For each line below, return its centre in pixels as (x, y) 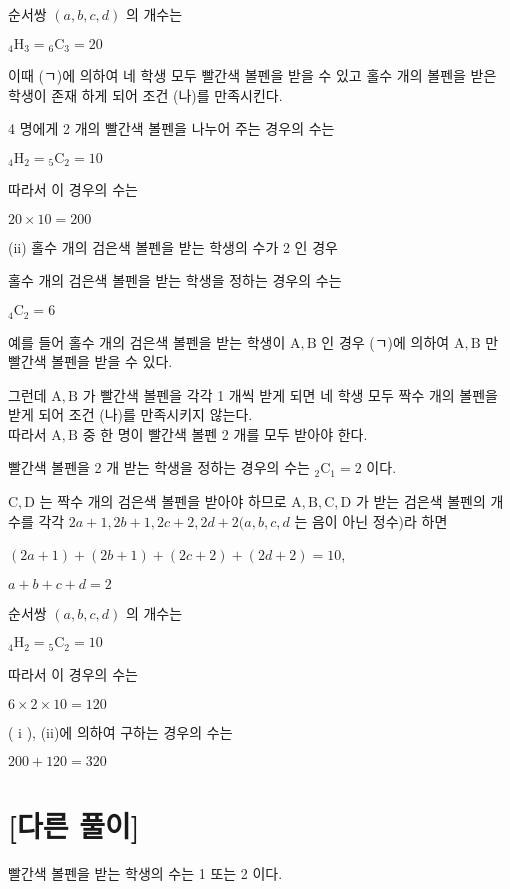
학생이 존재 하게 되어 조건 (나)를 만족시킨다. (145, 94)
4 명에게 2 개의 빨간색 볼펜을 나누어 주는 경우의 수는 (171, 128)
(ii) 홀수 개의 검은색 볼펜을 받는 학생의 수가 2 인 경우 (173, 246)
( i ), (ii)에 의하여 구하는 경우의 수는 (120, 731)
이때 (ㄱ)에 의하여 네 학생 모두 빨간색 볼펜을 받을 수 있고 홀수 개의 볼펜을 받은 (252, 75)
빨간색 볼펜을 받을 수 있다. (90, 361)
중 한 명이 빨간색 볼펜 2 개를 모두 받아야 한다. (225, 433)
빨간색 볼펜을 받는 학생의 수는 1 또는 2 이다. (145, 873)
